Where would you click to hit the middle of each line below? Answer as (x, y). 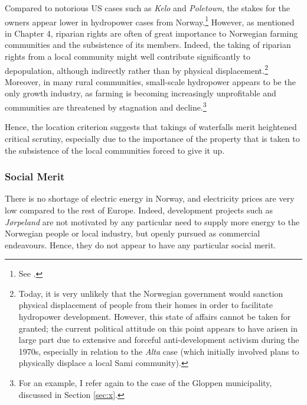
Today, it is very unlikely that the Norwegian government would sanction (151, 293)
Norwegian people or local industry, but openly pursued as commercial (133, 233)
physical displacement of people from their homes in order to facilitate (146, 305)
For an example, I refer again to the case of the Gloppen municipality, (145, 383)
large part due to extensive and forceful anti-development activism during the (159, 340)
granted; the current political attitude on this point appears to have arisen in (158, 328)
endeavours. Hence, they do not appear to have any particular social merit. (141, 244)
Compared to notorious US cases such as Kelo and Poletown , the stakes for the (147, 8)
